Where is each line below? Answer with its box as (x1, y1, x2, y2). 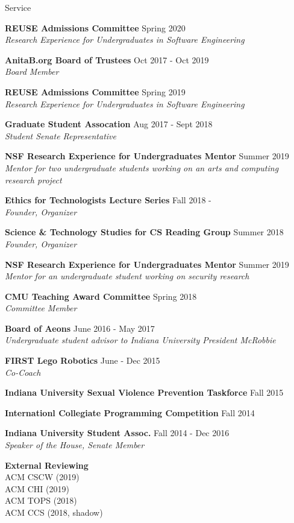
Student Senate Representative (5, 129, 116, 142)
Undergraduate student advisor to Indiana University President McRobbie (5, 334, 276, 346)
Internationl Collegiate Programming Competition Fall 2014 (5, 406, 255, 419)
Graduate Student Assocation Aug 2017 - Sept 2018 (5, 118, 213, 130)
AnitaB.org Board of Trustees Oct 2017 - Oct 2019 (5, 53, 209, 66)
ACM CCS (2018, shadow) (5, 506, 103, 518)
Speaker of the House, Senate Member (5, 439, 145, 451)
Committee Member (5, 302, 77, 314)
